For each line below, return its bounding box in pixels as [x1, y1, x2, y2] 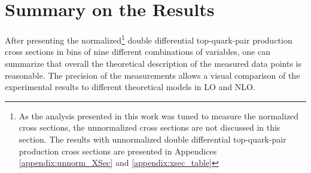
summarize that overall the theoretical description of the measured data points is [5, 57, 302, 69]
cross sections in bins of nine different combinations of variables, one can [5, 45, 270, 58]
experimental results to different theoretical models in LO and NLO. [5, 81, 255, 93]
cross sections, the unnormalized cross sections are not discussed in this [19, 121, 280, 134]
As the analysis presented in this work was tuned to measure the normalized [19, 109, 299, 122]
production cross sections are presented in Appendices [19, 144, 217, 157]
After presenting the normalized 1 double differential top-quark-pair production [5, 32, 292, 46]
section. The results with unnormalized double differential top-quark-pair [19, 132, 286, 145]
